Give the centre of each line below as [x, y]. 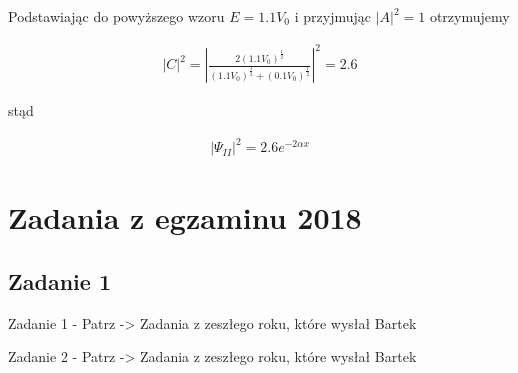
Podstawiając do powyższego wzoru [116, 16]
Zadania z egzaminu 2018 [185, 217]
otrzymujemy [469, 16]
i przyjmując [332, 16]
